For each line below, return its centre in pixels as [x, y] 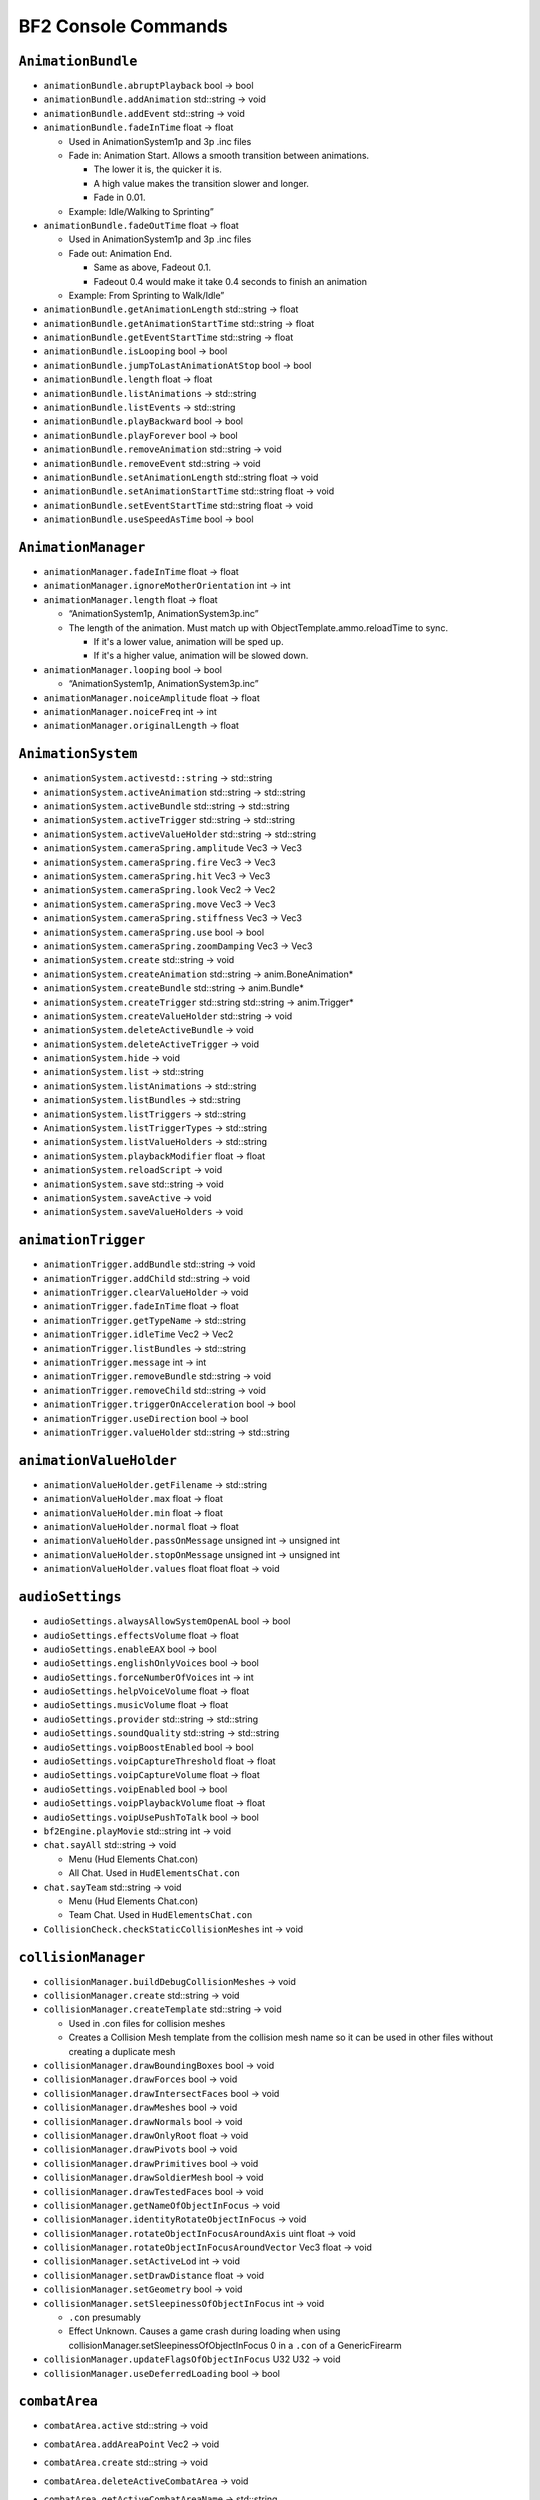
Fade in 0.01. [119, 197]
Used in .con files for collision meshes [147, 2023]
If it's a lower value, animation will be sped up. [188, 642]
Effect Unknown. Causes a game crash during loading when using [204, 2331]
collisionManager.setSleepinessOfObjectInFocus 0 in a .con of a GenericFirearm [235, 2345]
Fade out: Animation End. [120, 253]
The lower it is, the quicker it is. [157, 169]
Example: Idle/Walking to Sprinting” [141, 211]
